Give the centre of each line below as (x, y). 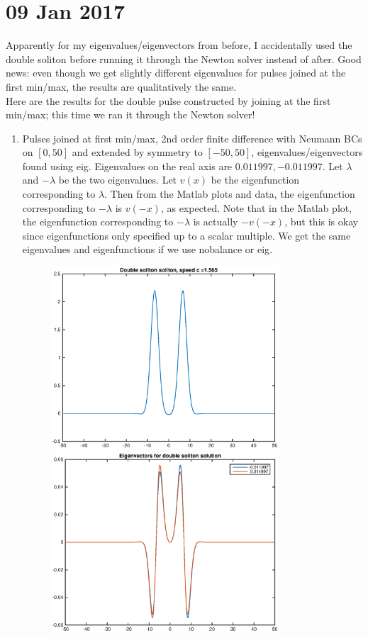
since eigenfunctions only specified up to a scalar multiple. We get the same (186, 235)
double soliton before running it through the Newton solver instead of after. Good (184, 58)
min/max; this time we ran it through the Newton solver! (130, 114)
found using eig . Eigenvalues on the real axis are (127, 166)
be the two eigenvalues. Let (118, 180)
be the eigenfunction (255, 180)
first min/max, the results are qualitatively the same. (121, 86)
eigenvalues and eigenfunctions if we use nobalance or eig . (147, 249)
